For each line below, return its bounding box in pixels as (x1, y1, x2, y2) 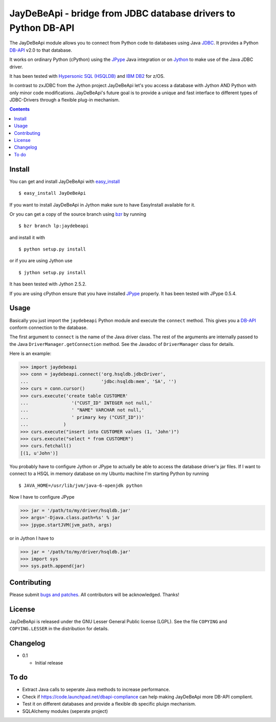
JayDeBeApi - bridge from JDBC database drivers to (9, 8, 236, 19)
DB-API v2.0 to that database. (9, 47, 73, 53)
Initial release (35, 659, 63, 666)
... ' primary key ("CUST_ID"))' (20, 414, 145, 420)
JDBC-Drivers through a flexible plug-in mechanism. (9, 97, 120, 103)
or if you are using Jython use (9, 258, 73, 264)
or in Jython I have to (9, 535, 54, 541)
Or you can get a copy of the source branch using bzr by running (9, 211, 147, 217)
